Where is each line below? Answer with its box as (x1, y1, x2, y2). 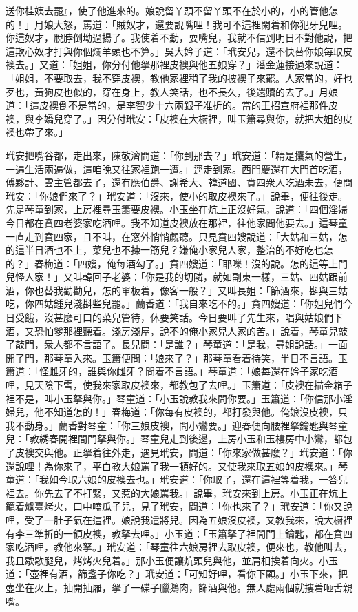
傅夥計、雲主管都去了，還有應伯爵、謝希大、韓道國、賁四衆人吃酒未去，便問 (6, 175, 352, 190)
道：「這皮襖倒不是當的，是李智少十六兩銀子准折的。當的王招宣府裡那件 (6, 98, 328, 112)
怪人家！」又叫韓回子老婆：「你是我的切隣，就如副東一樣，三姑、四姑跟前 (14, 269, 348, 284)
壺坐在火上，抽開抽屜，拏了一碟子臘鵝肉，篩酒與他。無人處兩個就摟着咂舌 (6, 580, 343, 594)
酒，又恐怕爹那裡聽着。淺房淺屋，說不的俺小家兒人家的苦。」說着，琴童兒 (6, 323, 338, 338)
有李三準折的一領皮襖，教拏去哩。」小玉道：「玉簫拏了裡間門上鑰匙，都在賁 (6, 526, 343, 540)
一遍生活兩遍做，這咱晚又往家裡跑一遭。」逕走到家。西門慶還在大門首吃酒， (6, 161, 348, 176)
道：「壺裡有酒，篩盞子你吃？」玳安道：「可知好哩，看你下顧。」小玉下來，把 (6, 567, 348, 581)
